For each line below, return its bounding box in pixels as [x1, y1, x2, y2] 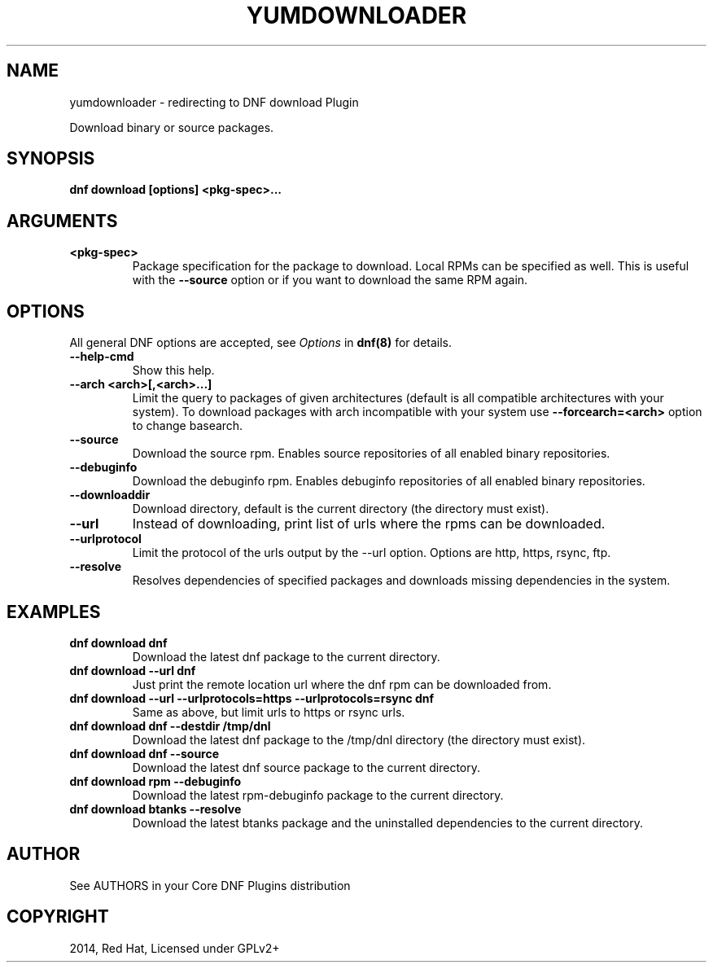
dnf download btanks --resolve [69, 801, 242, 816]
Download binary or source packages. [69, 120, 274, 134]
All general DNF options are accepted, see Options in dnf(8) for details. [69, 335, 453, 350]
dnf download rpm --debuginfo [69, 774, 242, 788]
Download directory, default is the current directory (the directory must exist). [132, 502, 549, 516]
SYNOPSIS [7, 148, 95, 169]
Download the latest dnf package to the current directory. [132, 649, 440, 664]
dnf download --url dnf [69, 663, 196, 677]
